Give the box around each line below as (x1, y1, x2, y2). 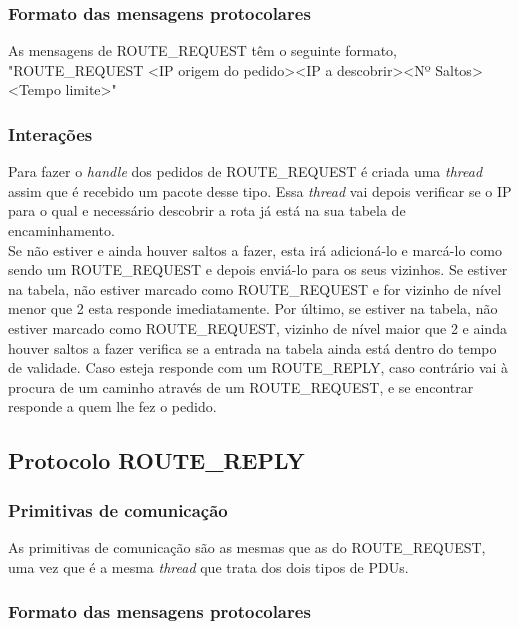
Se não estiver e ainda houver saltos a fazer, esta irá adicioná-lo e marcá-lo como (8, 239, 502, 260)
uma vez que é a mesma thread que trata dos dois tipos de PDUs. (8, 556, 409, 577)
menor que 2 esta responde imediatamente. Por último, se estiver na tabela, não (8, 298, 498, 319)
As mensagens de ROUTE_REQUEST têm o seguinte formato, (8, 40, 398, 61)
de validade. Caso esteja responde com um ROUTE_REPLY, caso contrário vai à (8, 357, 509, 378)
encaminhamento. (8, 220, 115, 240)
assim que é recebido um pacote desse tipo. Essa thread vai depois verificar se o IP (8, 180, 512, 201)
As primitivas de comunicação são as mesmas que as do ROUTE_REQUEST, (8, 536, 486, 557)
